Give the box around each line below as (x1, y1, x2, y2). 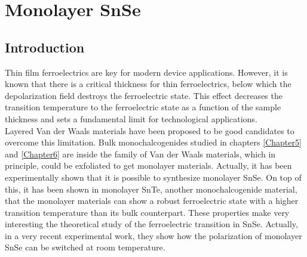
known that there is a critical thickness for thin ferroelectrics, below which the (5, 78, 291, 90)
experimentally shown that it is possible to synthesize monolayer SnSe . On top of (5, 171, 302, 183)
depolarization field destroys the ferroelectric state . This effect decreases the (5, 89, 283, 101)
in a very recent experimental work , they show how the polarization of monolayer (5, 229, 302, 241)
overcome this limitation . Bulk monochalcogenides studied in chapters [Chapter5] (5, 136, 302, 148)
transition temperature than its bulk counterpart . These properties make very (5, 206, 290, 218)
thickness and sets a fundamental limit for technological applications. (5, 112, 257, 125)
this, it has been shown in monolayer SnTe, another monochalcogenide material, (5, 182, 297, 195)
